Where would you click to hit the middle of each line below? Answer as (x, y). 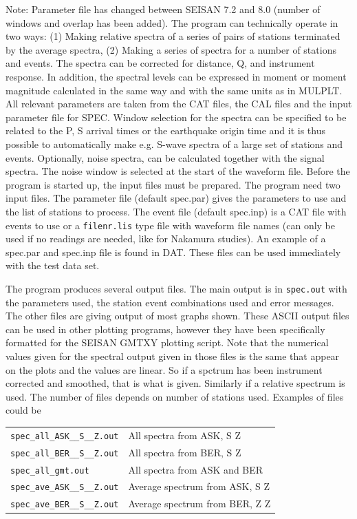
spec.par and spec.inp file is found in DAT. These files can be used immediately (173, 252)
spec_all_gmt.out (50, 470)
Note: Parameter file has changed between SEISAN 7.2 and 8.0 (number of (163, 9)
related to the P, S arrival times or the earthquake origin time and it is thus (165, 130)
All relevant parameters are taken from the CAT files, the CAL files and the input (179, 104)
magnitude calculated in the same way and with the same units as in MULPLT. (174, 90)
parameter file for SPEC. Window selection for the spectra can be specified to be (176, 117)
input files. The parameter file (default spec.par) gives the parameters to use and (176, 198)
